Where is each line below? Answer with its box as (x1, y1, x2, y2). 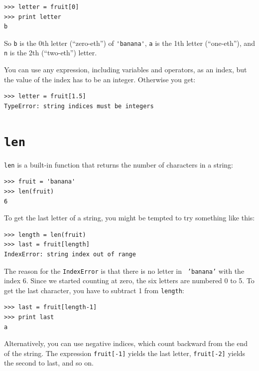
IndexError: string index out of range (4, 250, 136, 258)
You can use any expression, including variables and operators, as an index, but (4, 64, 247, 75)
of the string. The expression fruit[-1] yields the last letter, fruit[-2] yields (4, 348, 246, 358)
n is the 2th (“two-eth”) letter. (4, 47, 97, 58)
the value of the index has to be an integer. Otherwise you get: (4, 74, 196, 84)
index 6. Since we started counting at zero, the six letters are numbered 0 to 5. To (4, 275, 255, 286)
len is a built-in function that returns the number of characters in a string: (4, 159, 233, 170)
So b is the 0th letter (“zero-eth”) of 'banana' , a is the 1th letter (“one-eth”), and (4, 37, 255, 48)
